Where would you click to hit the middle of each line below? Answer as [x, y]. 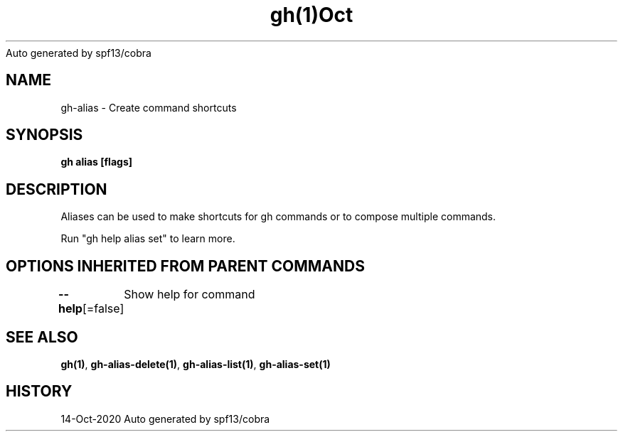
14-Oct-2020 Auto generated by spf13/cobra [165, 419]
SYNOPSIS [44, 135]
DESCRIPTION [57, 189]
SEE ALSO [42, 337]
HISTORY [39, 392]
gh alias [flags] [97, 162]
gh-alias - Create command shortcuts [149, 107]
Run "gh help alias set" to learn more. [148, 239]
